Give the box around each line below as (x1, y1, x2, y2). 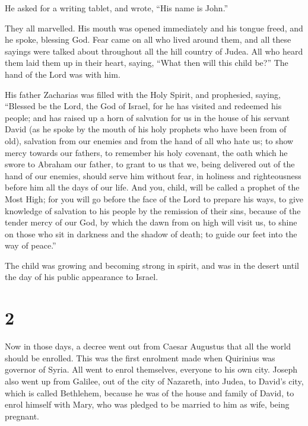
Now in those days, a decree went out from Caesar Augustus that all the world (5, 340, 291, 352)
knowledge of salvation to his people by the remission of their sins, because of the (5, 204, 301, 217)
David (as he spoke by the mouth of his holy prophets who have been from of (5, 123, 287, 135)
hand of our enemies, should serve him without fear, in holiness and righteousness (5, 169, 301, 182)
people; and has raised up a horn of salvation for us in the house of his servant (5, 111, 290, 123)
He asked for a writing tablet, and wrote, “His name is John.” (5, 2, 228, 14)
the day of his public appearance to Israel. (5, 271, 158, 283)
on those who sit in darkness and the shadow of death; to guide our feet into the (5, 227, 297, 240)
